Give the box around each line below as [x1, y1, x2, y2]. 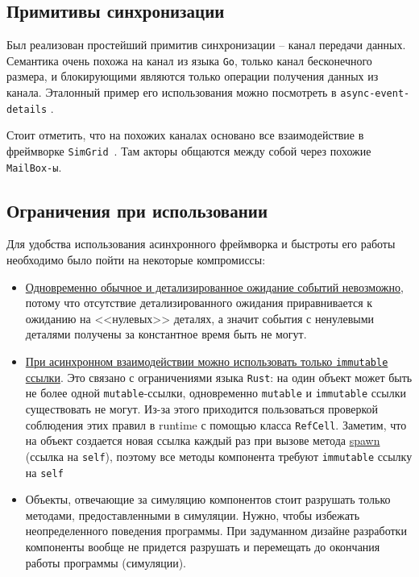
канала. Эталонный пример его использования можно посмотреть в [6, 84, 337, 101]
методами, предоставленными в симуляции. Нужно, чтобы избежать [25, 506, 360, 523]
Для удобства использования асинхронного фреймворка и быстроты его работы [6, 235, 396, 252]
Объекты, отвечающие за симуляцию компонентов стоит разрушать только [25, 491, 391, 508]
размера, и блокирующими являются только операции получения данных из [6, 68, 379, 85]
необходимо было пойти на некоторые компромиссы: [6, 251, 266, 268]
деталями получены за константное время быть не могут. [25, 326, 307, 342]
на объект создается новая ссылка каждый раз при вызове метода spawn [25, 432, 380, 449]
